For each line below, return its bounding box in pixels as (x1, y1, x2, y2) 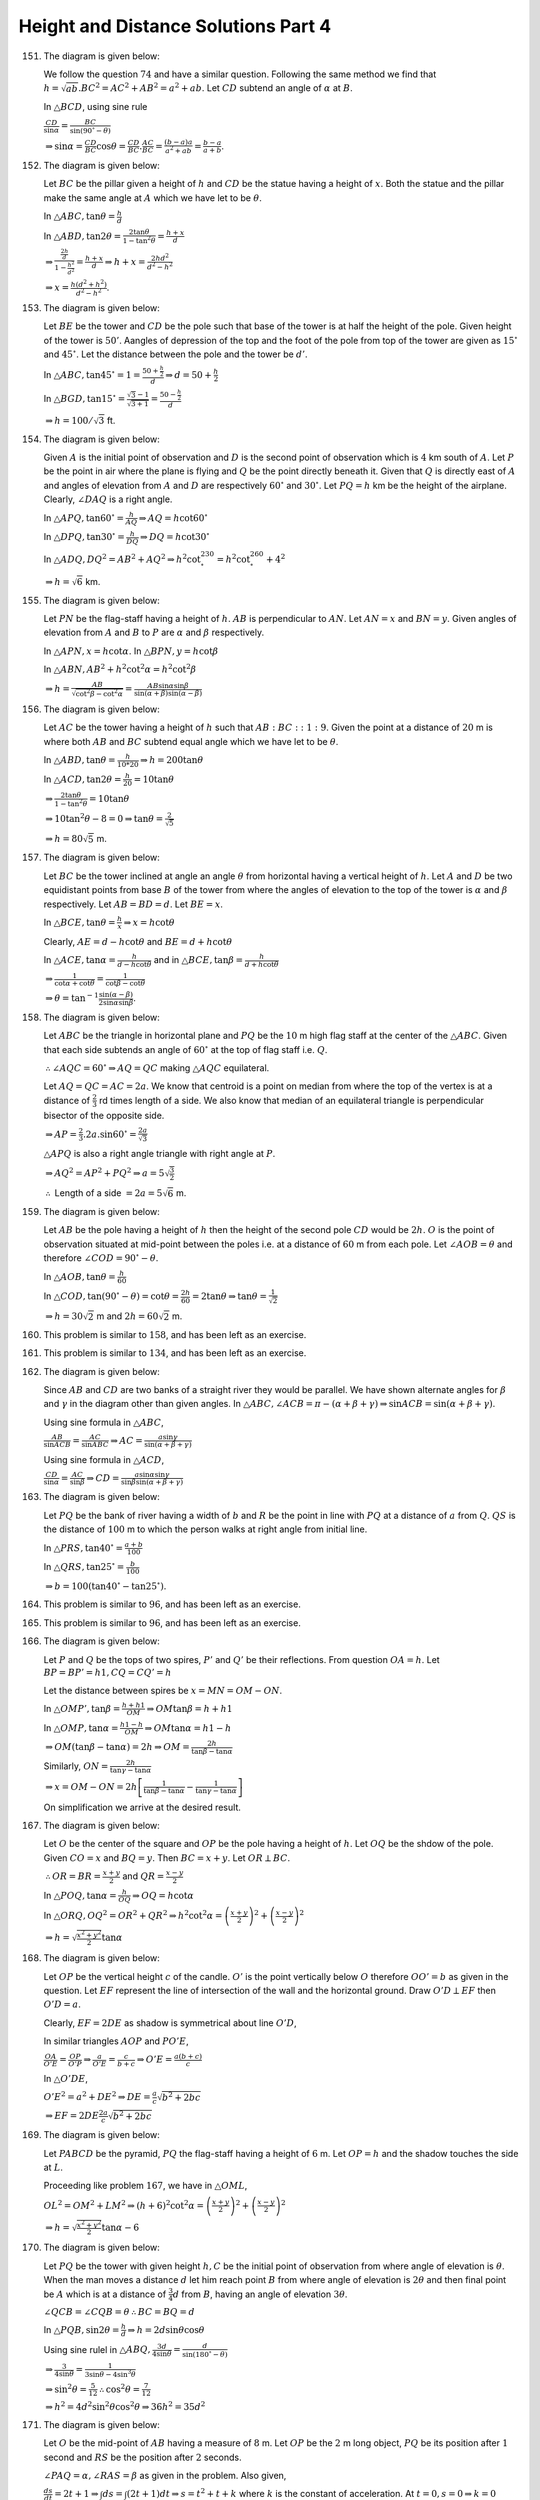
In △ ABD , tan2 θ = (43, 230, 122, 242)
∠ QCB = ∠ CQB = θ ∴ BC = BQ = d (43, 2306, 195, 2318)
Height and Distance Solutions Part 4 (18, 15, 332, 37)
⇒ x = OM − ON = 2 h (45, 1781, 138, 1792)
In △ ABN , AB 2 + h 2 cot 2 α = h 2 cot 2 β (43, 662, 197, 675)
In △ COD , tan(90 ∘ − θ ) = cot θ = (43, 1289, 180, 1302)
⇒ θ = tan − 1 (45, 991, 99, 1004)
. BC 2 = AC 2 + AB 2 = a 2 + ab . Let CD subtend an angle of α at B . (78, 81, 354, 94)
